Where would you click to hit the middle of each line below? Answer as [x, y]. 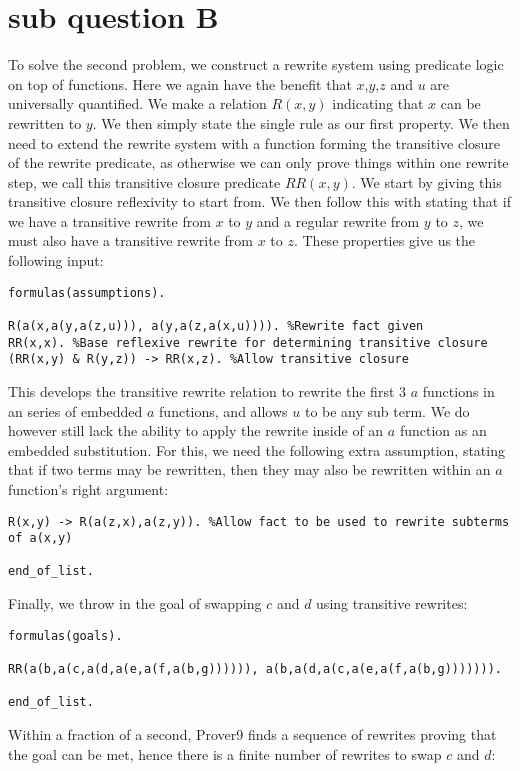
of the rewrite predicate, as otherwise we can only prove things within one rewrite [258, 162]
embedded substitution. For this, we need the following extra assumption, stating [256, 449]
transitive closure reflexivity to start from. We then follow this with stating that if [260, 201]
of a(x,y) [40, 538]
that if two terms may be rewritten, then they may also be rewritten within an [249, 469]
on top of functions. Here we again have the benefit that [180, 83]
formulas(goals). [65, 635]
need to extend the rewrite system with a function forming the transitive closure [254, 142]
